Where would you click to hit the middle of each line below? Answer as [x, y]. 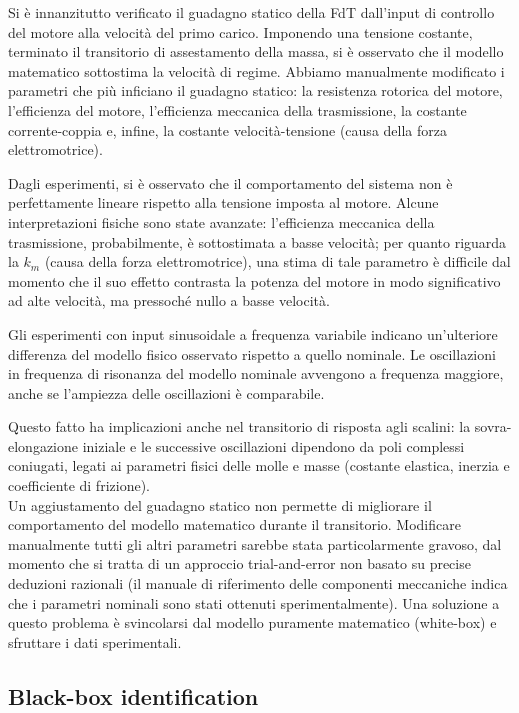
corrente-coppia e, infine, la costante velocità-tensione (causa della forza [227, 129]
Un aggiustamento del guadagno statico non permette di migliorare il [220, 504]
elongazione [43, 445]
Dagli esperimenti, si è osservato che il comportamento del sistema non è [230, 182]
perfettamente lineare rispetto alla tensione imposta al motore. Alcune [223, 202]
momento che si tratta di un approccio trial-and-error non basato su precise [239, 563]
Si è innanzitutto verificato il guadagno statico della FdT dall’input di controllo [251, 12]
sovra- [493, 426]
